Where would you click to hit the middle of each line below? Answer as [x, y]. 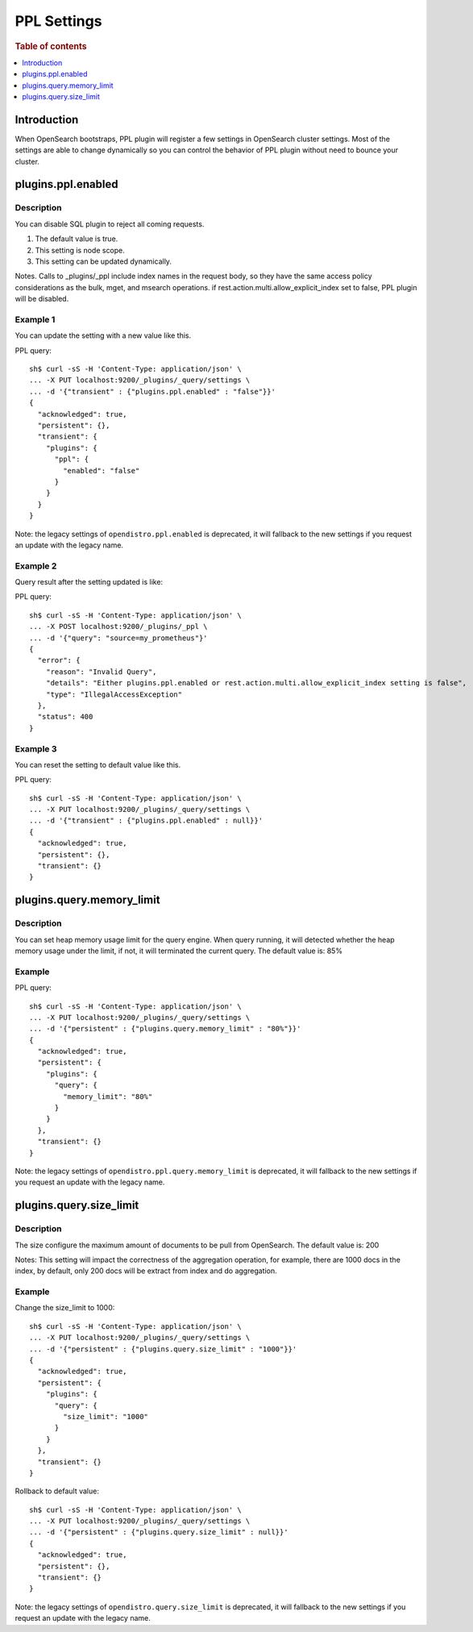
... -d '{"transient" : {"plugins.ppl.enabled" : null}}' [146, 821]
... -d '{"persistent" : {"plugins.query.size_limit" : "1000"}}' [163, 1349]
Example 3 [36, 748]
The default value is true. [77, 239]
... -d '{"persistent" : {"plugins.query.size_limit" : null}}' [159, 1532]
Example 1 [35, 319]
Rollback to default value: [57, 1491]
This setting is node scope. [80, 250]
